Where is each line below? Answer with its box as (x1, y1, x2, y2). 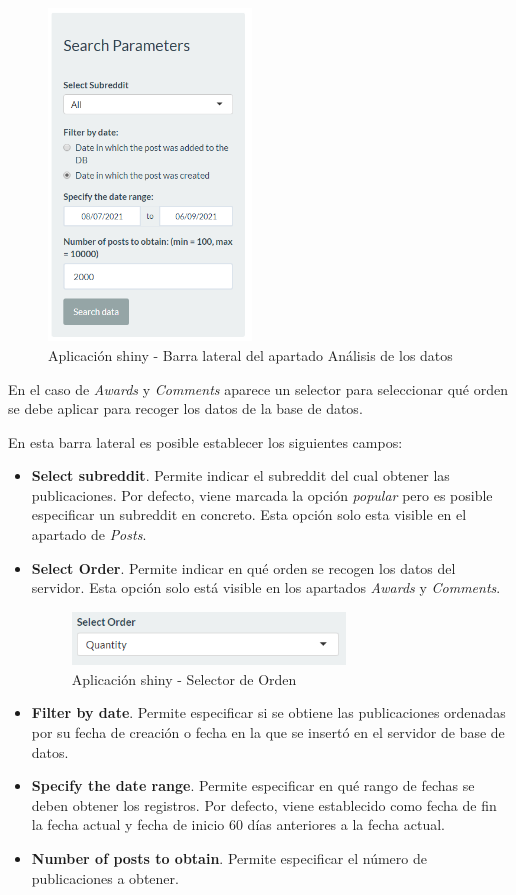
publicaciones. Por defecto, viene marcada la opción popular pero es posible (31, 484, 493, 505)
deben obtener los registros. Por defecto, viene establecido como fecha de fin (31, 794, 497, 815)
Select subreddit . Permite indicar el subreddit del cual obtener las (31, 465, 450, 486)
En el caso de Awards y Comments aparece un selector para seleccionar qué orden (8, 378, 508, 399)
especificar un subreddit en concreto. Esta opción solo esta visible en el (31, 504, 467, 525)
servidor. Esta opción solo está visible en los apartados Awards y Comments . (31, 577, 501, 598)
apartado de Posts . (31, 524, 147, 545)
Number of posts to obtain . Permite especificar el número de (31, 847, 427, 868)
